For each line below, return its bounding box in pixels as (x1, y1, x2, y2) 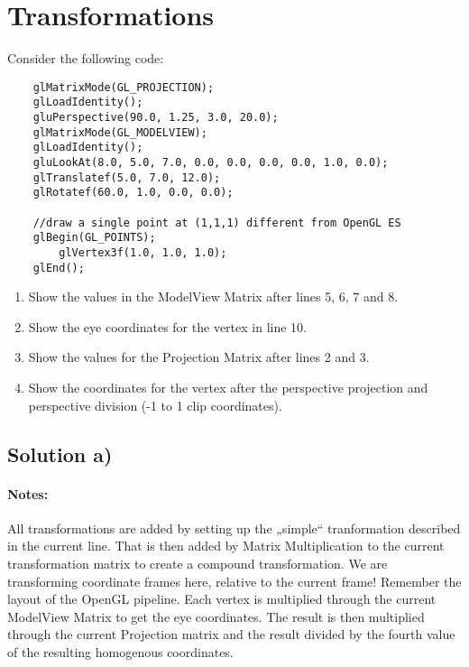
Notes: (7, 484, 49, 503)
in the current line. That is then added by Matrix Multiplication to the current (7, 536, 445, 555)
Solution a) (7, 440, 113, 468)
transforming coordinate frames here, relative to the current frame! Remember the (7, 571, 462, 590)
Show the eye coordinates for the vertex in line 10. (28, 317, 307, 336)
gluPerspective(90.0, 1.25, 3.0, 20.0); (32, 111, 279, 125)
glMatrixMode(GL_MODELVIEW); (32, 125, 207, 139)
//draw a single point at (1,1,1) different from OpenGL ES (32, 216, 401, 229)
